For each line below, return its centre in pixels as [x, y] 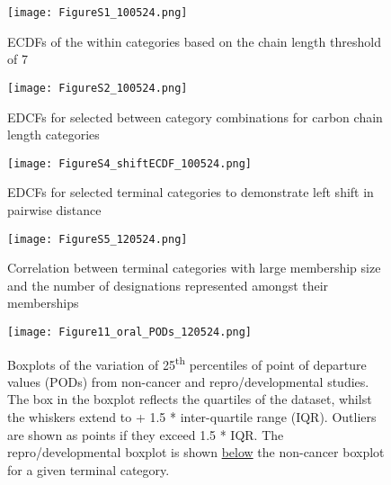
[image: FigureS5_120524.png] [98, 239]
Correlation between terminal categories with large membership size [194, 268]
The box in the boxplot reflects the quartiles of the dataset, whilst [190, 399]
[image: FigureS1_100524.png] [98, 13]
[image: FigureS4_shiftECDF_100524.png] [130, 163]
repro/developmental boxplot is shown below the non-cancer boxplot [196, 452]
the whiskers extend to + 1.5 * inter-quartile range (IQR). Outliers [192, 417]
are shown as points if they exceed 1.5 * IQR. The [146, 434]
